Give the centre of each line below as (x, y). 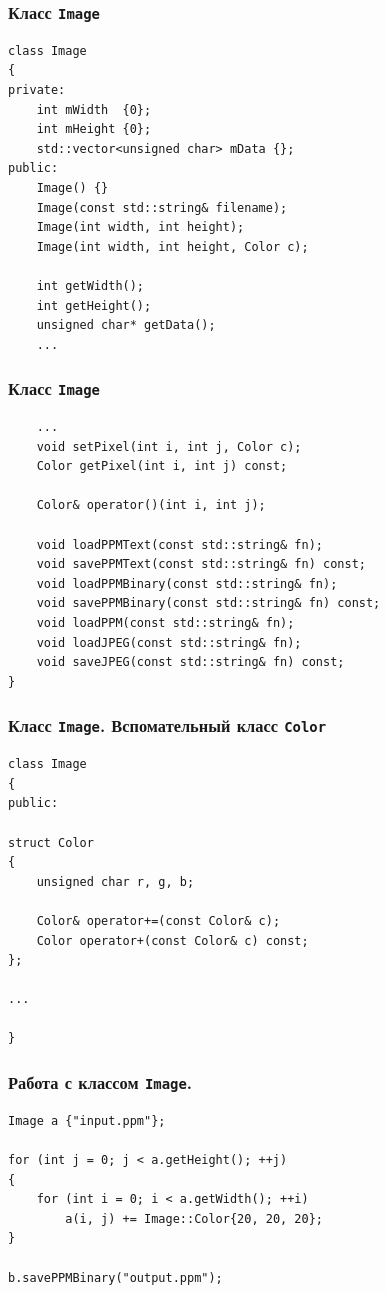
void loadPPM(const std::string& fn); (165, 623)
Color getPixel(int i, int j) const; (162, 466)
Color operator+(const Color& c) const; (172, 940)
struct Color (51, 842)
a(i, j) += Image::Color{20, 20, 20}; (194, 1218)
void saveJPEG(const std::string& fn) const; (190, 662)
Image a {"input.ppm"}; (87, 1120)
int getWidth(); (90, 285)
